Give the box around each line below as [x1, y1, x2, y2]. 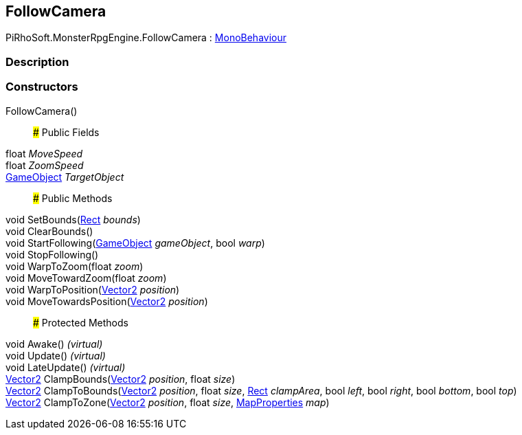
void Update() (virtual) [5, 349, 106, 361]
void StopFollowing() [5, 248, 99, 260]
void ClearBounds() [5, 225, 93, 237]
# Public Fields [33, 126, 100, 138]
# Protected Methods [33, 316, 128, 328]
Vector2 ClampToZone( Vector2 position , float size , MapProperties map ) [5, 396, 330, 408]
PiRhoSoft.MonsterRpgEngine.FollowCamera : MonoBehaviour [5, 32, 287, 44]
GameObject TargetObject [5, 170, 124, 183]
